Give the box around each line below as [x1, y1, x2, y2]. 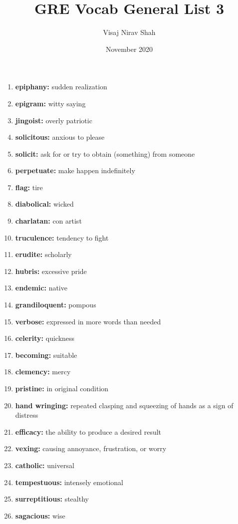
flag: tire [15, 182, 43, 192]
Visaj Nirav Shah [103, 27, 156, 37]
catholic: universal [15, 460, 74, 470]
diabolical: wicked [15, 199, 74, 209]
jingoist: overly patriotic [15, 115, 92, 125]
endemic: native [15, 282, 67, 293]
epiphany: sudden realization [15, 81, 107, 92]
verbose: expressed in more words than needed [15, 316, 161, 326]
